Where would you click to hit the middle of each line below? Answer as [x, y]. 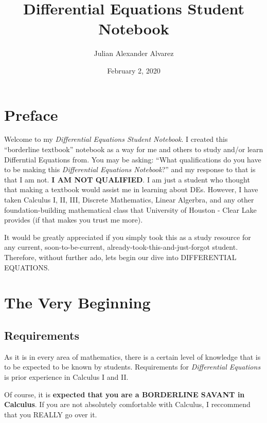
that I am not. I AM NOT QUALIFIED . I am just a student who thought [127, 179]
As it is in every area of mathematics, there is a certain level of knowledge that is [132, 356]
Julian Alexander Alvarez [134, 53]
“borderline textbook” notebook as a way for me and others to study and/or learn [134, 149]
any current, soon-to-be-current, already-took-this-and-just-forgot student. [121, 247]
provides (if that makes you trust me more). [74, 220]
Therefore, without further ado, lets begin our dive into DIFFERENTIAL [120, 257]
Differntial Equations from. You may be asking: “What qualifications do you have [133, 159]
